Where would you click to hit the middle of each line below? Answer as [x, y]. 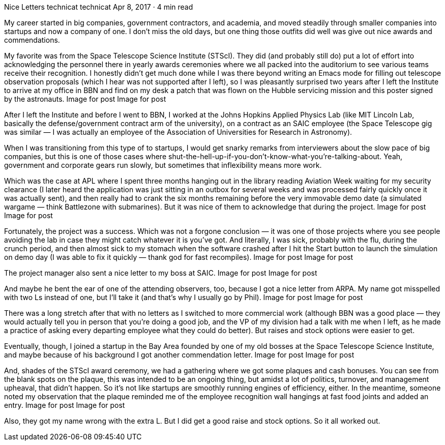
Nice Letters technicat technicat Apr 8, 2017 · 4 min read [99, 7]
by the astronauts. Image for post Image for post [85, 99]
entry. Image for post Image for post [65, 405]
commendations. [32, 40]
